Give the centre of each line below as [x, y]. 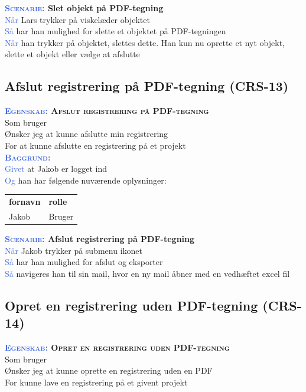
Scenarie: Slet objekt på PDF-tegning [84, 8]
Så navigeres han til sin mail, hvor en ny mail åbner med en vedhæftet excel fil [147, 273]
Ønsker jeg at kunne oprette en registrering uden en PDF [109, 370]
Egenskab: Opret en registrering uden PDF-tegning [117, 347]
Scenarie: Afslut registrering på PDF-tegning [100, 239]
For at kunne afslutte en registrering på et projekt [95, 145]
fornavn [25, 202]
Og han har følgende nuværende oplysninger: [86, 180]
